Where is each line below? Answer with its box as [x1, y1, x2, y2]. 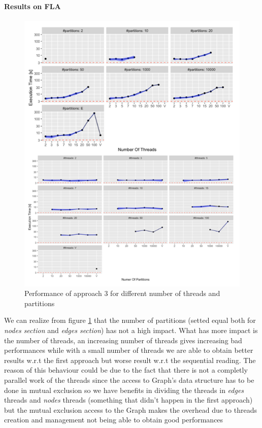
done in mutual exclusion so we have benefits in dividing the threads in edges [4, 384, 244, 395]
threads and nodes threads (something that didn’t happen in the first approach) [4, 394, 253, 405]
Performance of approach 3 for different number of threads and [24, 288, 220, 299]
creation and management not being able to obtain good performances [4, 414, 223, 425]
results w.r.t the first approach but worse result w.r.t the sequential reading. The [4, 354, 256, 365]
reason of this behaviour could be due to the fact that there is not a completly [4, 365, 248, 375]
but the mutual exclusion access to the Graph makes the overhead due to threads [4, 404, 257, 415]
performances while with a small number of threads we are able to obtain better [4, 345, 253, 355]
